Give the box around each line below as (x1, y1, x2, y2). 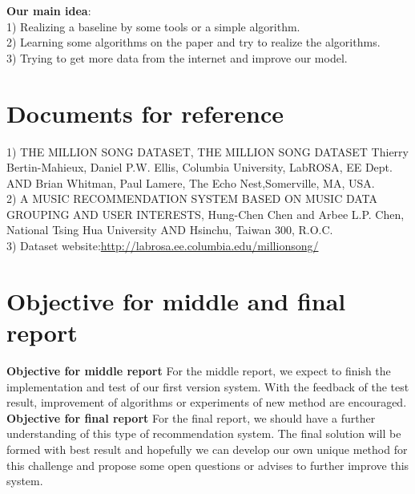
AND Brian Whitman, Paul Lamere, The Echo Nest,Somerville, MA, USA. (6, 174, 375, 191)
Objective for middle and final (6, 284, 346, 317)
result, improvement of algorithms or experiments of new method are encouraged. (6, 394, 407, 411)
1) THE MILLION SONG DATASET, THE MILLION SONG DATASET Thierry (6, 143, 409, 160)
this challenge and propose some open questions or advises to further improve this (6, 456, 409, 473)
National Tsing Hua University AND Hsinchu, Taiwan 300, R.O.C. (6, 221, 333, 238)
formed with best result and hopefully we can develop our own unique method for (6, 440, 408, 457)
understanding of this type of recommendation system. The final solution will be (6, 425, 401, 442)
